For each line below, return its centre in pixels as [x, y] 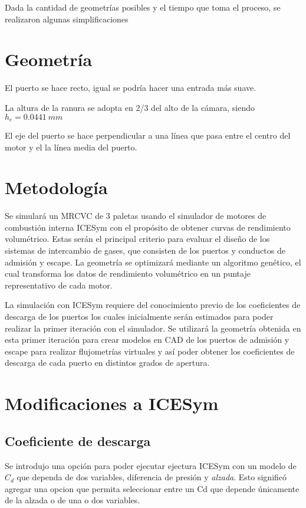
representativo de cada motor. [59, 285]
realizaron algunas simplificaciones [67, 19]
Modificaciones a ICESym [112, 403]
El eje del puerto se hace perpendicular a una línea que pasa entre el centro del [148, 135]
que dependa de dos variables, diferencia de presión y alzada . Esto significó [152, 477]
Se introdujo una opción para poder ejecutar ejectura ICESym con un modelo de [151, 465]
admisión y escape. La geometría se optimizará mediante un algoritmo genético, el [153, 262]
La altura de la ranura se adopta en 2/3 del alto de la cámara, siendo [130, 107]
